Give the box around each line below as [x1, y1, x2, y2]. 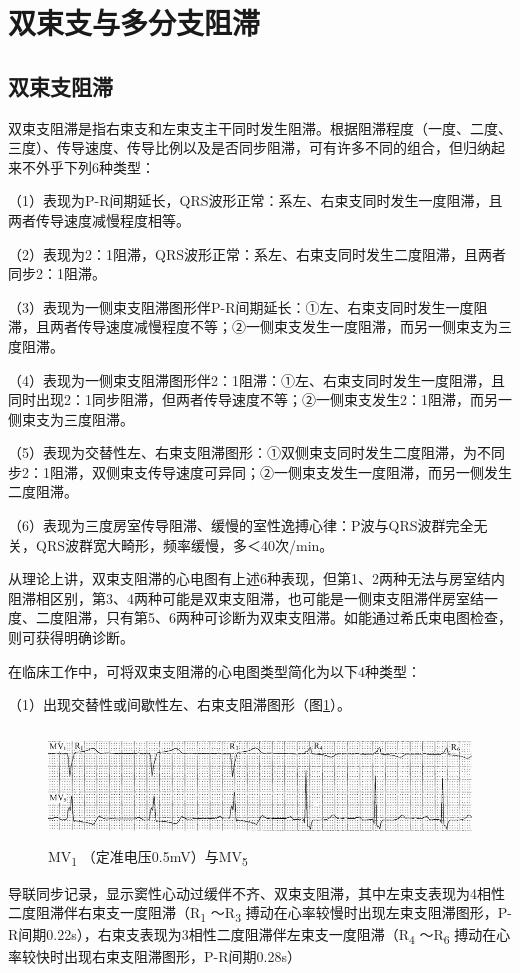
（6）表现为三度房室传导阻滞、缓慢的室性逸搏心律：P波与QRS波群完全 [8, 515, 474, 536]
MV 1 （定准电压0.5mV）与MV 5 [48, 846, 248, 870]
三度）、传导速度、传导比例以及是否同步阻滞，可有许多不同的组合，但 [8, 137, 463, 158]
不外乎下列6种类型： [21, 156, 155, 177]
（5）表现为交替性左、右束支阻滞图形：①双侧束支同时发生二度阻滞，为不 [8, 442, 491, 463]
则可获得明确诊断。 [8, 627, 134, 648]
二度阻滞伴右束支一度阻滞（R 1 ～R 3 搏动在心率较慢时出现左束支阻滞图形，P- [8, 902, 512, 925]
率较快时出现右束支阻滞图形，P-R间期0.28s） [8, 946, 301, 967]
